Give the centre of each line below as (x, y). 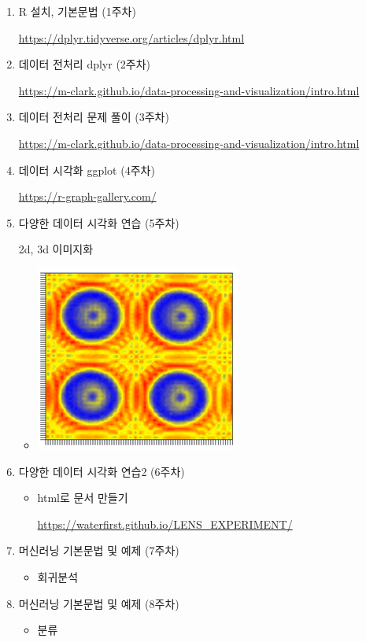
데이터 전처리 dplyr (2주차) (85, 64)
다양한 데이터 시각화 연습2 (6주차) (102, 471)
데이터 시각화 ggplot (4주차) (87, 170)
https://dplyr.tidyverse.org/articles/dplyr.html (131, 37)
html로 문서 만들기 (83, 498)
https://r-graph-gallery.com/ (87, 196)
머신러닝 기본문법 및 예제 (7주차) (99, 550)
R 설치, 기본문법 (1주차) (77, 11)
